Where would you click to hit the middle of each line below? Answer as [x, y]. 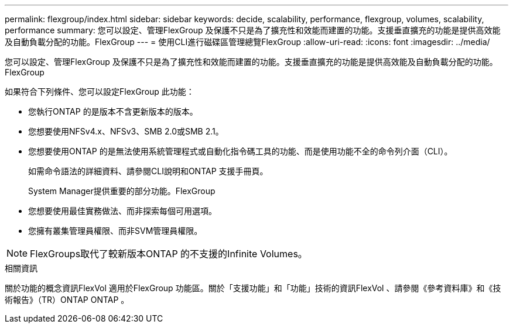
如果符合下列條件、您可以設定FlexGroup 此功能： [100, 92]
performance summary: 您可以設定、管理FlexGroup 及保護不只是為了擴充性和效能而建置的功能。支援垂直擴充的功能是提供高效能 [253, 30]
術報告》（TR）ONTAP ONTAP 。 [67, 300]
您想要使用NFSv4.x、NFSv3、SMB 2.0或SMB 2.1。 [126, 131]
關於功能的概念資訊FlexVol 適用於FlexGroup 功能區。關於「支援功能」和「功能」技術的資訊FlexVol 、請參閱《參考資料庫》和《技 [253, 288]
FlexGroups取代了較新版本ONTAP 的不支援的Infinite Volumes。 [169, 254]
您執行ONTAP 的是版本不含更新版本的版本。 [113, 111]
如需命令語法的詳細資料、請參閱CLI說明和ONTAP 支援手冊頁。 [148, 171]
